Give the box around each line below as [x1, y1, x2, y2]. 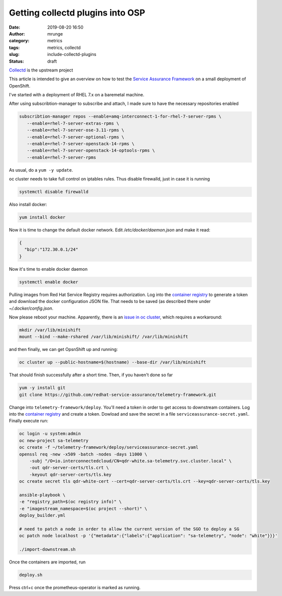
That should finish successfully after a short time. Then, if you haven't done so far [9, 372, 173, 378]
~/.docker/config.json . [9, 305, 53, 311]
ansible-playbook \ [19, 492, 66, 498]
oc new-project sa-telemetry [19, 438, 89, 443]
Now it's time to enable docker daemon [9, 266, 88, 272]
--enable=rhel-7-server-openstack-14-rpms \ [27, 141, 134, 146]
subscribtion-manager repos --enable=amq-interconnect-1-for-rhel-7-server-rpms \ [19, 114, 222, 119]
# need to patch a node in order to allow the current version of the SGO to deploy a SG [19, 526, 240, 532]
